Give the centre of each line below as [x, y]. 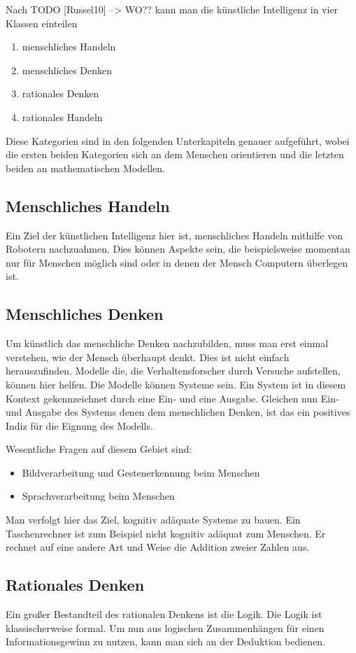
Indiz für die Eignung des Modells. [79, 425]
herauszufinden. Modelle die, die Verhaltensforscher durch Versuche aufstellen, [173, 371]
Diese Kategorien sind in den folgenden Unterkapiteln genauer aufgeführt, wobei [178, 140]
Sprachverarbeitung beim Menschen [98, 496]
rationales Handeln [62, 117]
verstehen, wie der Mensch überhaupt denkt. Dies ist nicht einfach [148, 357]
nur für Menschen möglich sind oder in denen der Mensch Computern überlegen [177, 262]
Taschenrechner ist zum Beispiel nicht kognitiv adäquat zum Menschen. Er [166, 533]
